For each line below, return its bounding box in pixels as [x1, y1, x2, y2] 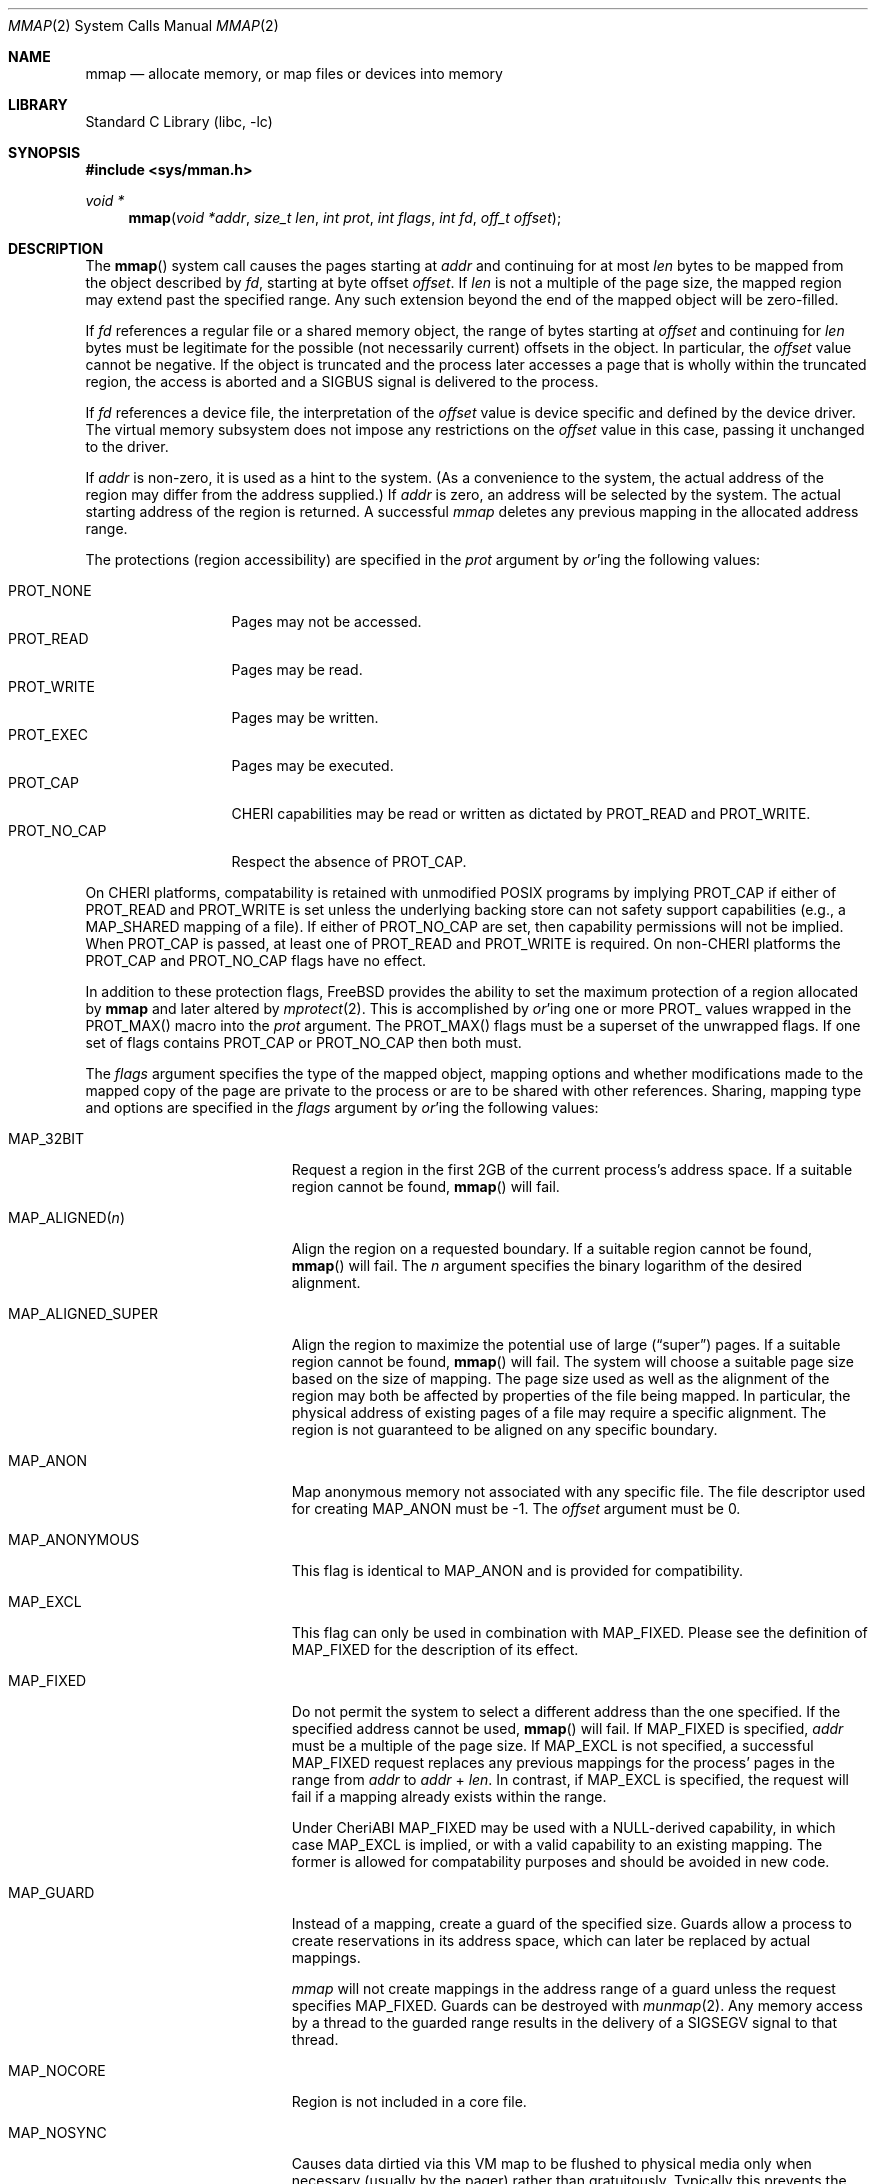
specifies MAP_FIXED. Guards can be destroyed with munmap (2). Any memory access [291, 1997, 863, 2014]
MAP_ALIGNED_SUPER [8, 1305, 159, 1322]
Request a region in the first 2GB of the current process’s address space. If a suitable [291, 1161, 853, 1178]
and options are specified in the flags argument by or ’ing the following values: [85, 1099, 599, 1116]
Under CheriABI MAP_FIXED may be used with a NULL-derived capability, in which [291, 1819, 836, 1836]
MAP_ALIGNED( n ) [8, 1209, 125, 1226]
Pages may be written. [231, 709, 379, 726]
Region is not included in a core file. [291, 2093, 527, 2110]
